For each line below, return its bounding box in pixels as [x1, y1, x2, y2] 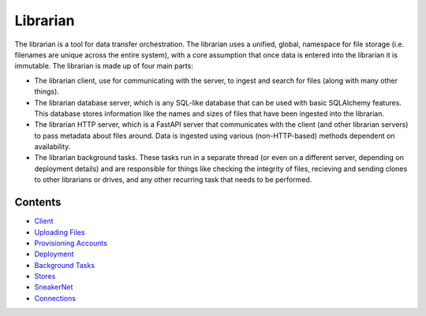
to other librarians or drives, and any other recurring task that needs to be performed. [34, 175, 312, 184]
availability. [34, 142, 71, 151]
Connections [34, 293, 77, 303]
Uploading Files [34, 227, 86, 236]
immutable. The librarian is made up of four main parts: [14, 61, 193, 71]
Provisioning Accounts [34, 238, 108, 247]
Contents [14, 195, 62, 209]
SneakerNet [34, 282, 73, 292]
